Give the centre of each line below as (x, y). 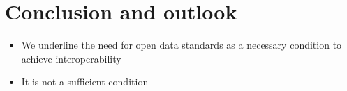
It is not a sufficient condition (85, 82)
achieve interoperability (71, 58)
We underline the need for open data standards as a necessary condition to (182, 45)
